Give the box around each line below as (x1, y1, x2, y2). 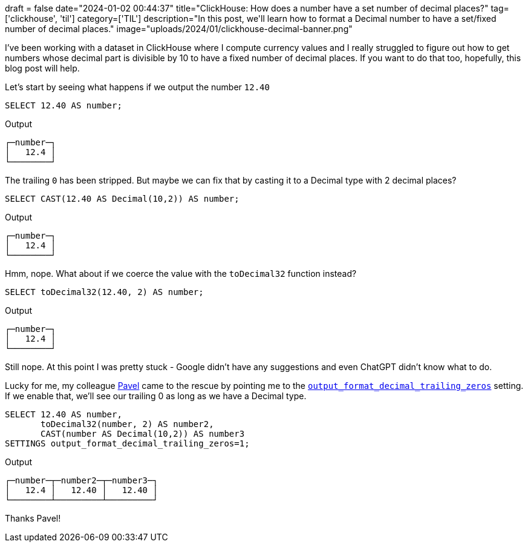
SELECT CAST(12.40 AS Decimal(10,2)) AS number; (5, 194, 240, 204)
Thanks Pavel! (5, 513, 61, 523)
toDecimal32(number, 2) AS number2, (41, 419, 214, 429)
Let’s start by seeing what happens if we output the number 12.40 (5, 82, 270, 92)
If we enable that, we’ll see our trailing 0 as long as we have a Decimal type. (5, 391, 307, 401)
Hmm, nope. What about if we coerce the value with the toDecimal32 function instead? (5, 268, 357, 279)
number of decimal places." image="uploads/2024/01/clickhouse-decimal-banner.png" (5, 24, 353, 34)
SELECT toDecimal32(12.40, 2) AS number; (5, 287, 204, 297)
